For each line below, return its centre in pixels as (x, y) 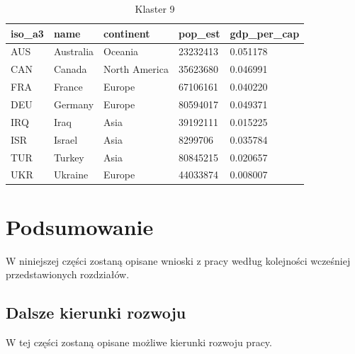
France (68, 87)
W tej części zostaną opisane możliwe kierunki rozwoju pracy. (139, 342)
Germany (74, 104)
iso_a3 (27, 33)
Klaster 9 (155, 8)
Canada (70, 69)
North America (136, 69)
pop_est (199, 33)
